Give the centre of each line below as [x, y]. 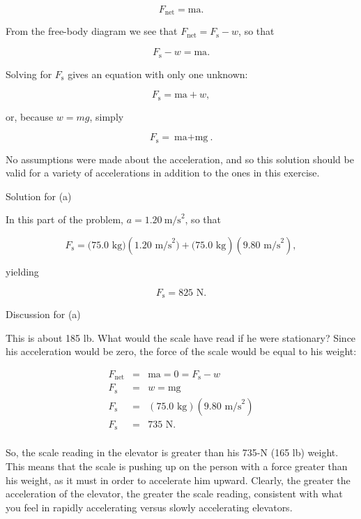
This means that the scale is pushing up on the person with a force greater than [177, 466]
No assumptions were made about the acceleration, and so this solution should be [180, 159]
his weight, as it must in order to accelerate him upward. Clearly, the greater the [178, 480]
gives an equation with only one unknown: [158, 74]
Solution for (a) [39, 196]
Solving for [29, 74]
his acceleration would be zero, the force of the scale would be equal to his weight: [181, 351]
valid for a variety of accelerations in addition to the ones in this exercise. [163, 173]
